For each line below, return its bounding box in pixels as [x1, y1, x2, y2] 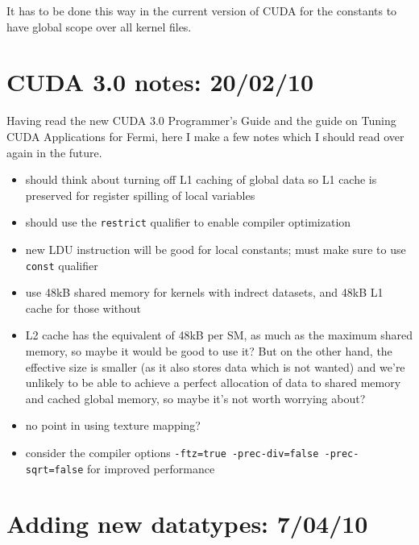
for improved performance [87, 460, 215, 476]
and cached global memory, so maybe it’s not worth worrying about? [25, 389, 366, 406]
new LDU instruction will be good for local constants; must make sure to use [25, 240, 406, 257]
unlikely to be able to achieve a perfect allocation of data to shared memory [25, 374, 401, 391]
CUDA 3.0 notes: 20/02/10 [6, 65, 314, 98]
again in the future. [6, 144, 102, 160]
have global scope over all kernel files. [6, 18, 192, 35]
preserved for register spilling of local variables [25, 186, 255, 203]
